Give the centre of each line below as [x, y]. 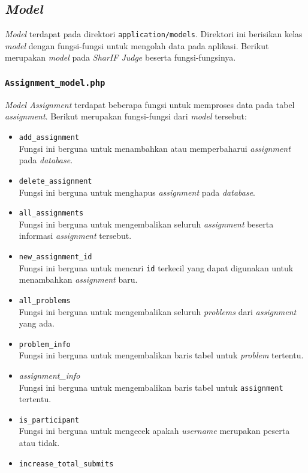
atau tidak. [39, 443]
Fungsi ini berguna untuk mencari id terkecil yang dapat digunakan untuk [156, 267]
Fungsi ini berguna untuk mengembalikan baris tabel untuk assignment [151, 387]
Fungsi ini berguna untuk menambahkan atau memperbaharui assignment [155, 148]
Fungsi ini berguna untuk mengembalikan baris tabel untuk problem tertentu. [161, 355]
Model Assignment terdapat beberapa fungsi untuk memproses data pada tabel [150, 104]
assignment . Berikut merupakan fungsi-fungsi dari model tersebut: [126, 116]
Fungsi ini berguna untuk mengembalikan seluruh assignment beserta [146, 224]
